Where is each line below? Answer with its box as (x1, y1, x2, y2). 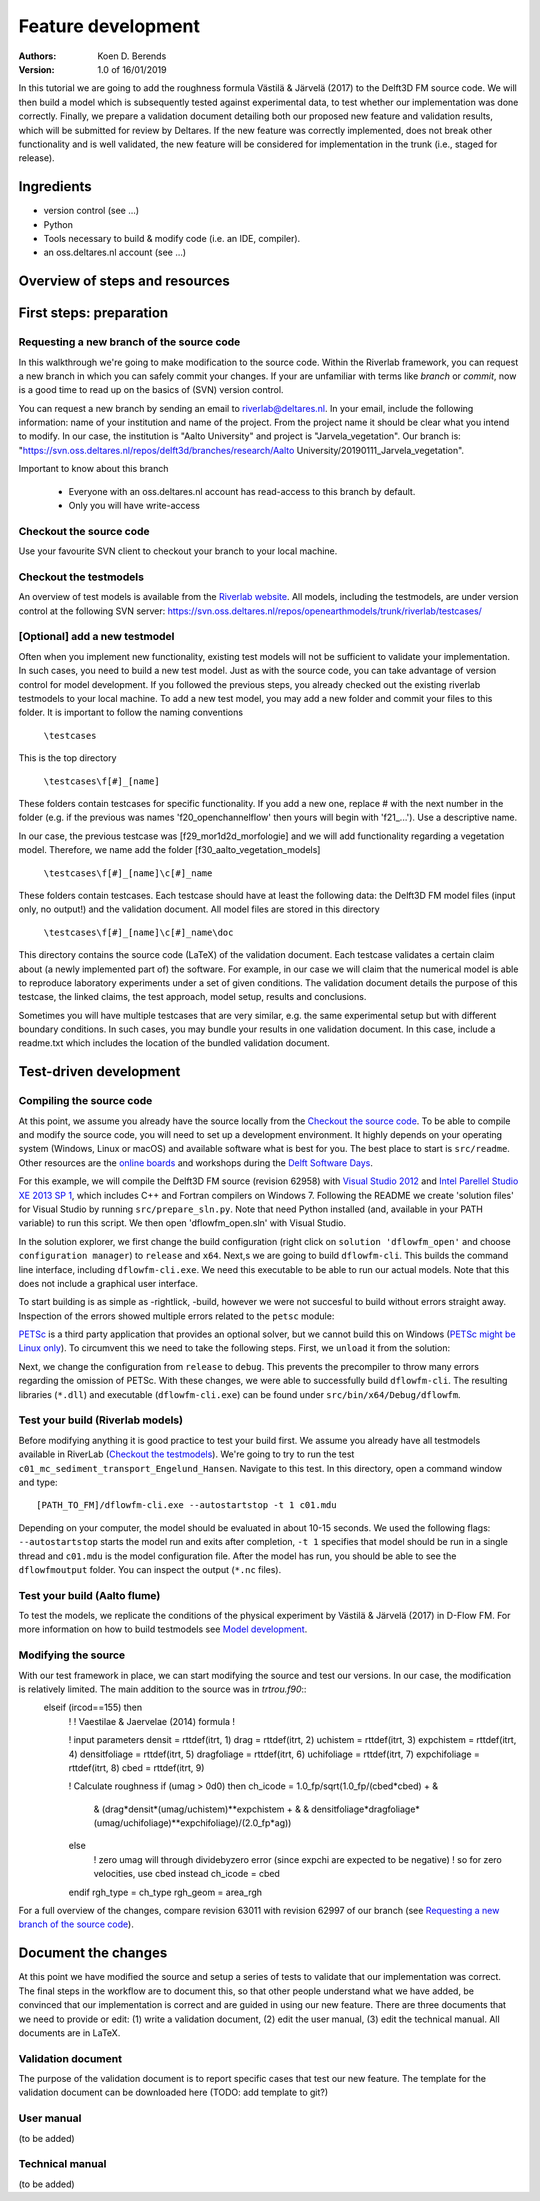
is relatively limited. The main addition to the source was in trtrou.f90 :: (18, 1683, 307, 1695)
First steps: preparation (18, 305, 169, 322)
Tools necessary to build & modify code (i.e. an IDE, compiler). (43, 232, 301, 244)
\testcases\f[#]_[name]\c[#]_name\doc (43, 926, 234, 938)
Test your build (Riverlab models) (18, 1413, 184, 1427)
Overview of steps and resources (18, 273, 230, 290)
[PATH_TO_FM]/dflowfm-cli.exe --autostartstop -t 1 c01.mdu (36, 1500, 337, 1511)
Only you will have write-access (68, 500, 200, 512)
